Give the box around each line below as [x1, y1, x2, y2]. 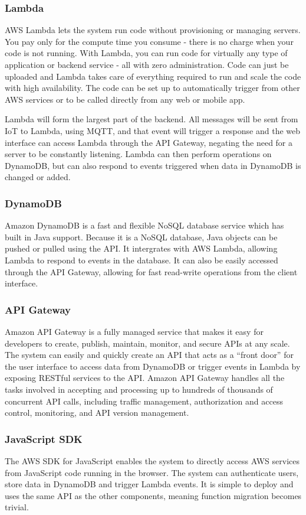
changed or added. [5, 171, 71, 183]
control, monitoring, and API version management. [5, 406, 189, 419]
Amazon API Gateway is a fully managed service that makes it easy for [5, 325, 264, 337]
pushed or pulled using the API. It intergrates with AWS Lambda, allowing [5, 242, 278, 255]
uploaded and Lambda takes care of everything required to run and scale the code [5, 70, 301, 82]
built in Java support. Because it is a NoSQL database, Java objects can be [5, 230, 278, 243]
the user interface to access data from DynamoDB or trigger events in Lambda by [5, 360, 301, 372]
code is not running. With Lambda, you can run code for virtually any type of [5, 47, 288, 59]
